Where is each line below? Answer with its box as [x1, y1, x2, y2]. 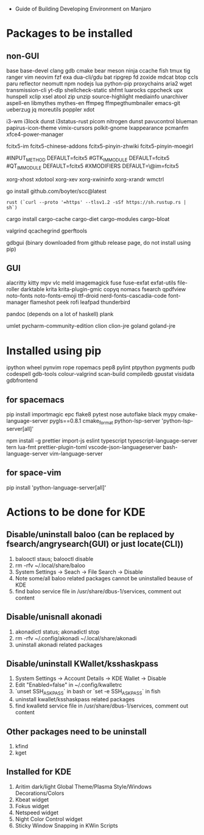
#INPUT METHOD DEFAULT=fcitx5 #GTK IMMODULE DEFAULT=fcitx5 [6, 154, 170, 163]
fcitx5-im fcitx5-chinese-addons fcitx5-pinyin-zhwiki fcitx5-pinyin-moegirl [6, 143, 194, 150]
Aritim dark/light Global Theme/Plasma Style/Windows [15, 783, 152, 790]
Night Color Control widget [15, 815, 83, 823]
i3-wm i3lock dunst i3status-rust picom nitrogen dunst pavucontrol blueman [6, 118, 198, 125]
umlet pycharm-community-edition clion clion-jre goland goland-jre [6, 322, 175, 330]
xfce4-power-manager [6, 131, 64, 138]
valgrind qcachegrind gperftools [6, 227, 87, 234]
